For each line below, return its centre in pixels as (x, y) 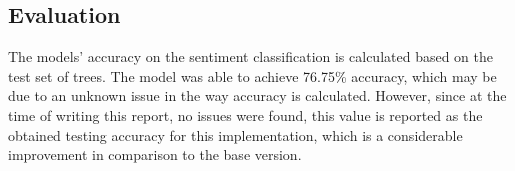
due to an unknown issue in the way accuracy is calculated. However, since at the (257, 95)
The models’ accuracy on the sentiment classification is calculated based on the (251, 56)
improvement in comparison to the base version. (155, 154)
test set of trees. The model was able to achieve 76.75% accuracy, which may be (252, 75)
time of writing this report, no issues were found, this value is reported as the (245, 114)
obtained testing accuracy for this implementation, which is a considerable (235, 134)
